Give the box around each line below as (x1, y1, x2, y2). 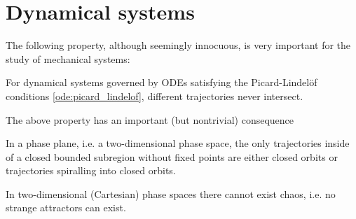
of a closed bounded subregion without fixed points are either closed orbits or (6, 149, 338, 164)
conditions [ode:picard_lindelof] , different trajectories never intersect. (6, 88, 303, 103)
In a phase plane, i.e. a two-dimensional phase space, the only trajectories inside (6, 136, 350, 150)
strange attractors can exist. (6, 200, 126, 215)
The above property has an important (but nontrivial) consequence (6, 112, 294, 127)
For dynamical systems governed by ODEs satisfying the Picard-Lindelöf (6, 75, 317, 90)
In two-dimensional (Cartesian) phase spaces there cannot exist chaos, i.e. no (6, 186, 336, 201)
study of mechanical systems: (6, 51, 130, 66)
